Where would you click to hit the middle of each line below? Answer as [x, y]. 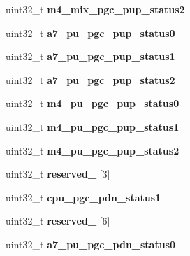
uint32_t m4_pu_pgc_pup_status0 [93, 103]
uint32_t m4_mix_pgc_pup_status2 [95, 9]
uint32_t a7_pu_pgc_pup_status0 [90, 33]
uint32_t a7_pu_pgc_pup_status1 [90, 56]
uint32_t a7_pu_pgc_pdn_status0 [91, 244]
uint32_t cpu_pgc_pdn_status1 [83, 197]
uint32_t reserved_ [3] [58, 174]
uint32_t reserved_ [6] [58, 221]
